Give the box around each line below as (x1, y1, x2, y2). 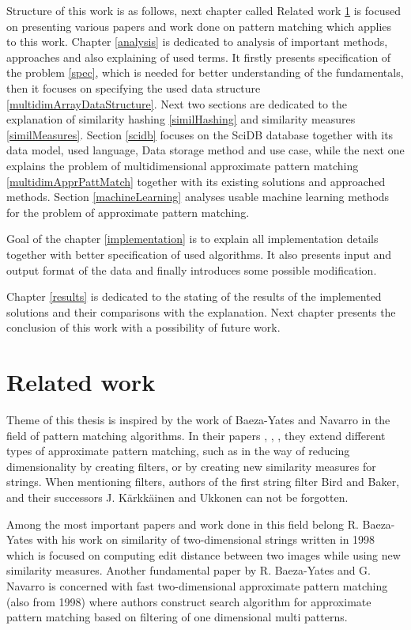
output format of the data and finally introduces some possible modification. (6, 261, 377, 278)
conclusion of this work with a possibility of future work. (6, 319, 281, 336)
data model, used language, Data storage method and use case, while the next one (6, 142, 405, 158)
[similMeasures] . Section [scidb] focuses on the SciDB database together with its (6, 126, 394, 142)
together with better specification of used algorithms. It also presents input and (6, 245, 392, 262)
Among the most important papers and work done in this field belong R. (6, 515, 359, 532)
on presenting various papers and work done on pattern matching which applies (6, 17, 392, 34)
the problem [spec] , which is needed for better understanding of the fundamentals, (6, 64, 404, 81)
